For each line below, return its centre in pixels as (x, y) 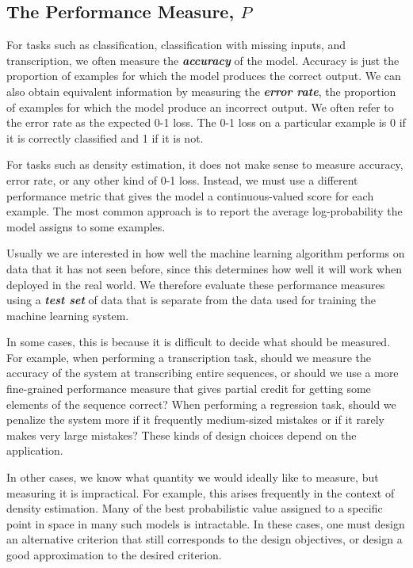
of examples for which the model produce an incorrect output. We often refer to (200, 107)
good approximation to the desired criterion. (114, 555)
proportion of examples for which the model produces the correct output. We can (204, 76)
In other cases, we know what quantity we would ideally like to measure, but (193, 477)
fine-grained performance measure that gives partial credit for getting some (189, 389)
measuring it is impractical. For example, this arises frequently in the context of (201, 492)
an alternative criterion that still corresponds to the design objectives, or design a (205, 539)
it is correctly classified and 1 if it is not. (105, 137)
